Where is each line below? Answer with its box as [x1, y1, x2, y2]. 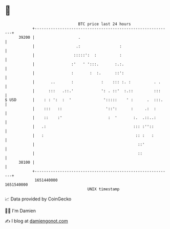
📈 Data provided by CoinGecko [5, 196, 72, 202]
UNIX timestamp [87, 186, 120, 192]
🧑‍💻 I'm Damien [5, 208, 36, 214]
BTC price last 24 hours [78, 21, 131, 27]
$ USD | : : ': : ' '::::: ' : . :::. [5, 97, 163, 103]
